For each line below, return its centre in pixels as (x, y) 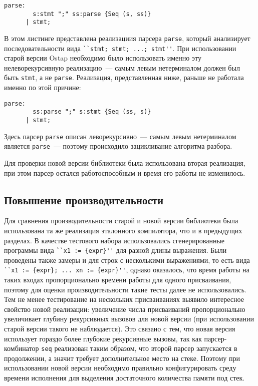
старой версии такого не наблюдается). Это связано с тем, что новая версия (120, 329)
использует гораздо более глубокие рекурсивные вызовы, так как (103, 338)
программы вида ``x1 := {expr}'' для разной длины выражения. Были (115, 250)
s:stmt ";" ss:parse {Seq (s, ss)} (92, 14)
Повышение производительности (84, 200)
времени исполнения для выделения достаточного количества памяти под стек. (124, 378)
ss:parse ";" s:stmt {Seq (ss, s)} (92, 112)
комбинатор (22, 348)
